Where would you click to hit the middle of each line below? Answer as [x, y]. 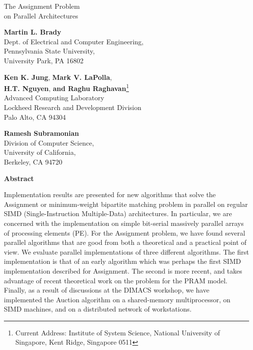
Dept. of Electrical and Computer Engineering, [74, 41]
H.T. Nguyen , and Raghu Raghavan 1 [66, 87]
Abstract [19, 178]
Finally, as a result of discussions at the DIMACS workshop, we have [107, 290]
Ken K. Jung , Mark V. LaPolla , [58, 77]
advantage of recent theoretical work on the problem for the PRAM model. [116, 280]
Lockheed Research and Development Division [73, 107]
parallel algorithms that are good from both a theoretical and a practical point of [125, 242]
